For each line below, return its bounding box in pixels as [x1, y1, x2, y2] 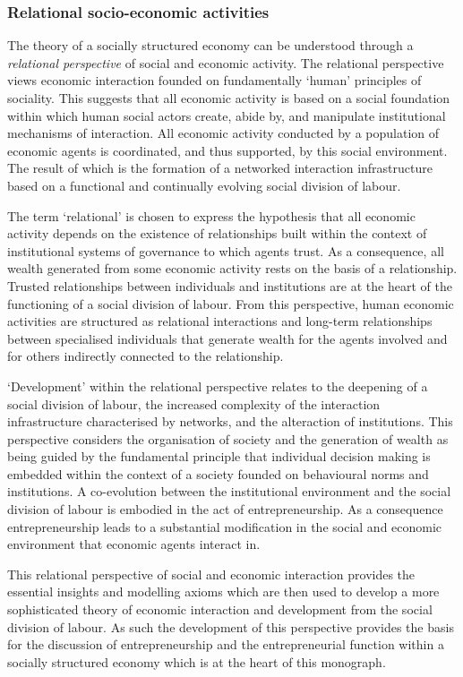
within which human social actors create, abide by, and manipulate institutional [7, 106, 446, 124]
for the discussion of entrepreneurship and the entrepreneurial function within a [7, 635, 444, 654]
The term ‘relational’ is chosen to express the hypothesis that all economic [7, 206, 416, 225]
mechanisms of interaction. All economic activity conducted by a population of [7, 124, 440, 142]
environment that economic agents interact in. [7, 535, 261, 553]
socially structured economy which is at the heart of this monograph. [7, 652, 386, 671]
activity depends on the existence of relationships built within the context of [7, 224, 427, 243]
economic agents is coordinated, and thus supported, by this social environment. [7, 141, 448, 159]
